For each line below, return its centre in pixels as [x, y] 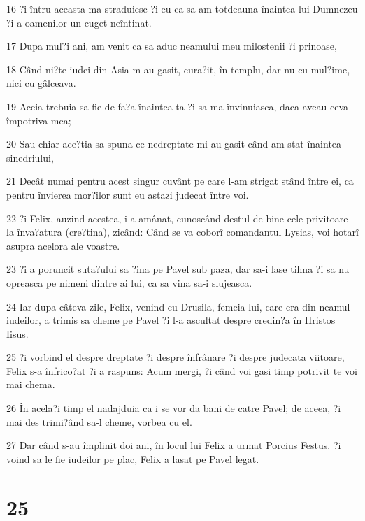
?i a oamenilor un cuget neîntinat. [79, 22]
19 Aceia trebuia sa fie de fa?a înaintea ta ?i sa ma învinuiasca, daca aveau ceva [178, 106]
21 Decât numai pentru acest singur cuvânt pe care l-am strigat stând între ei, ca [180, 181]
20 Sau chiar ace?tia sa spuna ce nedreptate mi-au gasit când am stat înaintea [174, 144]
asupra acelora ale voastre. [63, 245]
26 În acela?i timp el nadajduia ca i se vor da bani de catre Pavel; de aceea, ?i [174, 408]
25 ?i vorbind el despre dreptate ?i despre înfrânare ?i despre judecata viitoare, [176, 357]
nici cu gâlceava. [41, 83]
